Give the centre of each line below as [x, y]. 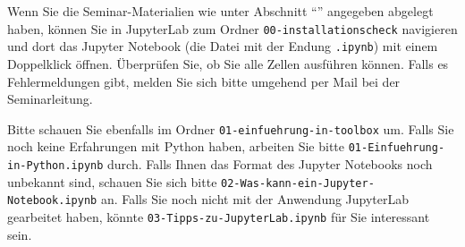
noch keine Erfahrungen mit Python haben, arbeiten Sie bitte [176, 146]
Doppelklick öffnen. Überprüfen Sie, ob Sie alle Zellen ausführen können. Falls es [228, 63]
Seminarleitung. [50, 99]
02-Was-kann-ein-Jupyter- [298, 183]
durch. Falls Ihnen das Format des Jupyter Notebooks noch [270, 164]
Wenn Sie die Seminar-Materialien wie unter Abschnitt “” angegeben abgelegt [220, 11]
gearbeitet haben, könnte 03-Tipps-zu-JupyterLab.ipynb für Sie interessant [219, 216]
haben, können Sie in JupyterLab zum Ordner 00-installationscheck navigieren [232, 28]
